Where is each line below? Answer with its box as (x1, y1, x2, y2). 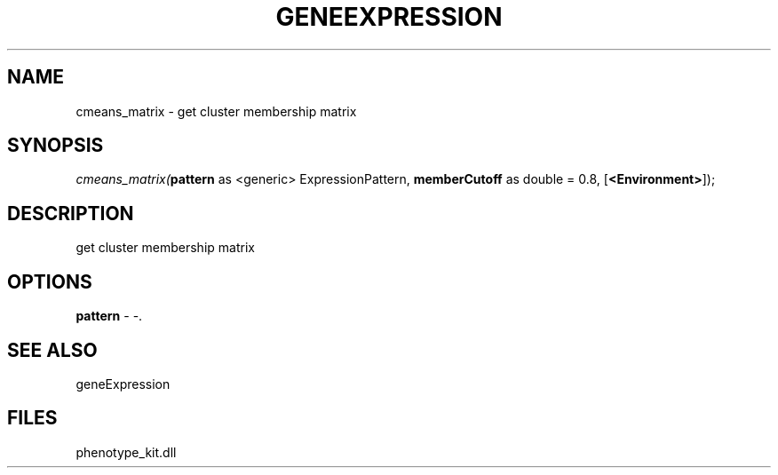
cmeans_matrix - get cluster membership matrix (75, 103, 357, 119)
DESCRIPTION (7, 202, 134, 225)
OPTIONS (7, 270, 92, 293)
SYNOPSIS (7, 134, 104, 157)
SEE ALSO (7, 338, 98, 361)
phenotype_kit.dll (75, 444, 177, 460)
